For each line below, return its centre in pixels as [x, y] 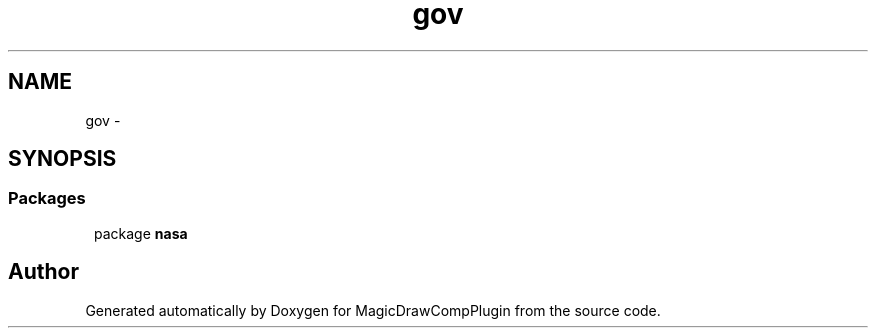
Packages [47, 198]
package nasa [141, 233]
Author [43, 272]
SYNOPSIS [62, 159]
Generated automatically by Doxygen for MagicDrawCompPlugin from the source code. [373, 310]
